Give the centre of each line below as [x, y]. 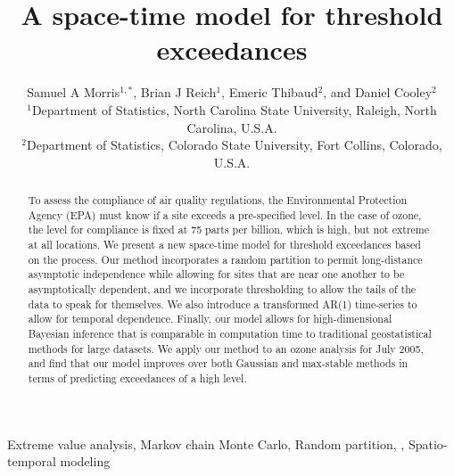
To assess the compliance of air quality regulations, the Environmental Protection [218, 200]
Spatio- [428, 443]
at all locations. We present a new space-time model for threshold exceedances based [224, 245]
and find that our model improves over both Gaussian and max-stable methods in [218, 363]
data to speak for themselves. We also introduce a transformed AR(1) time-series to [223, 304]
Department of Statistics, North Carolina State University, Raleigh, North [234, 109]
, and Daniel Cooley [378, 92]
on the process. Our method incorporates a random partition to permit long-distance [225, 259]
